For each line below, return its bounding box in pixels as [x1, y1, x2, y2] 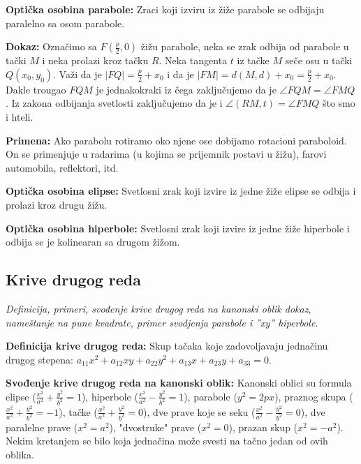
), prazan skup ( [228, 419, 298, 434]
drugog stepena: [6, 352, 73, 366]
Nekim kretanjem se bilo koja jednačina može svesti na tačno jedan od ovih [6, 433, 328, 448]
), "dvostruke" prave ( [109, 419, 202, 434]
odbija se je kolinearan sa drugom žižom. [6, 234, 180, 249]
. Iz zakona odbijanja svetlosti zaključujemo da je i [6, 96, 223, 110]
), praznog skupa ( [274, 389, 353, 403]
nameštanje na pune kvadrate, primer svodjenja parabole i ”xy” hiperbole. [6, 315, 318, 329]
